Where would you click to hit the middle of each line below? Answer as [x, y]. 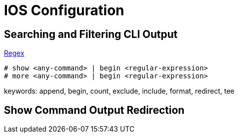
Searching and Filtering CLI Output [91, 34]
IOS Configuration [64, 10]
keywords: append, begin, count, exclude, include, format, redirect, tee [119, 91]
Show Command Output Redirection [94, 110]
